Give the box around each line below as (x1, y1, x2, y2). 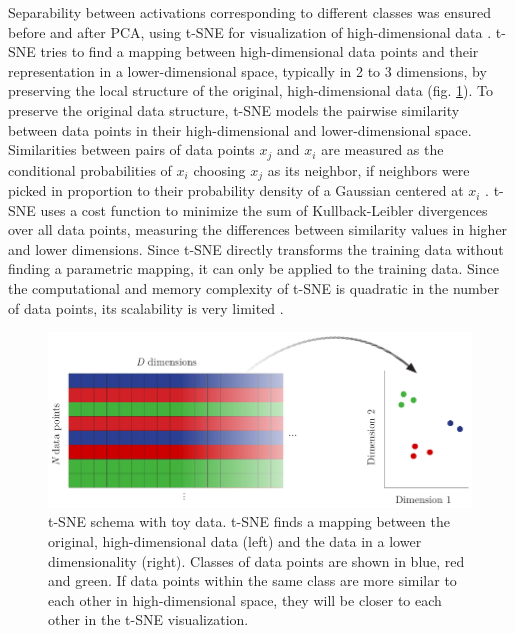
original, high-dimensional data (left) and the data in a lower (48, 531, 422, 552)
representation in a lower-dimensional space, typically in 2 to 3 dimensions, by (8, 60, 487, 81)
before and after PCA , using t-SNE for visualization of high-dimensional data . (8, 21, 492, 42)
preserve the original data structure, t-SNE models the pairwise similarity (8, 99, 460, 120)
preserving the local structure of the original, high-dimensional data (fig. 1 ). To (8, 80, 494, 101)
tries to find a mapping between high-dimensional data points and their (40, 41, 479, 62)
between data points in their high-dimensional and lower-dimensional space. (8, 119, 472, 140)
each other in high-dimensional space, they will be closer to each (48, 589, 442, 610)
